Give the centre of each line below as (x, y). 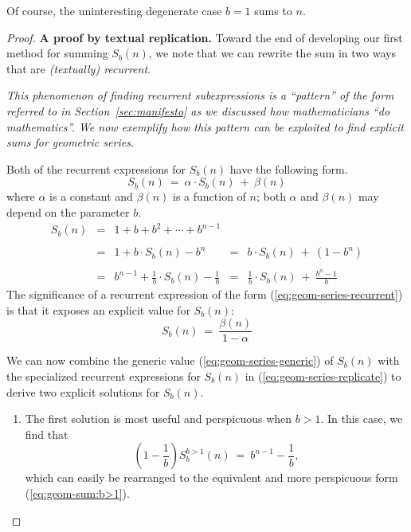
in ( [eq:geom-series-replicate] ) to (323, 376)
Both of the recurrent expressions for (96, 168)
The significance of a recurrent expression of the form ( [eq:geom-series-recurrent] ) (205, 294)
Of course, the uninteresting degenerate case (114, 10)
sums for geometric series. (70, 142)
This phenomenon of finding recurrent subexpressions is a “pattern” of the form (200, 95)
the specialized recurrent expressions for (104, 376)
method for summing (57, 53)
